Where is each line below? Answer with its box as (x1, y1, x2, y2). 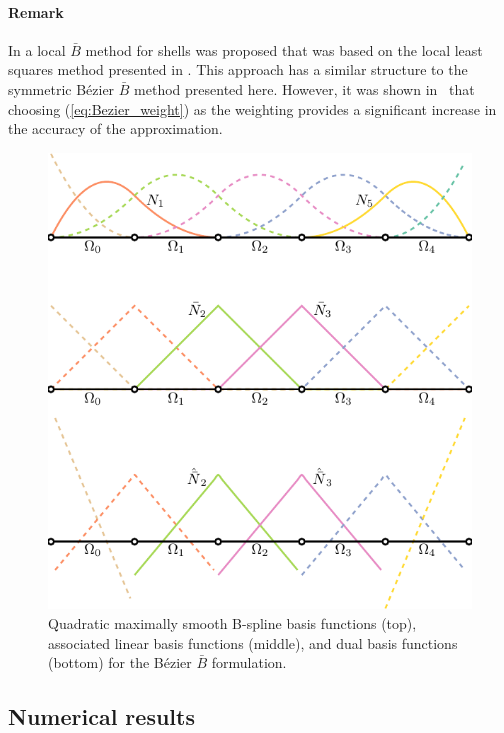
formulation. (211, 652, 287, 673)
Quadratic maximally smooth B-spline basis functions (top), (48, 612, 417, 633)
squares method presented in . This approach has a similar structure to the (8, 59, 468, 80)
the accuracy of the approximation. (8, 118, 223, 139)
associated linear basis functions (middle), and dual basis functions (48, 632, 458, 653)
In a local (8, 39, 66, 60)
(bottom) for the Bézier (48, 652, 192, 673)
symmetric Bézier (8, 78, 115, 99)
